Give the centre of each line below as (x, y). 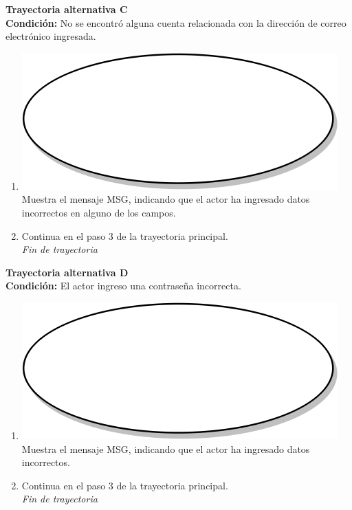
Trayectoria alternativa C (67, 9)
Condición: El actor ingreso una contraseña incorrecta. (123, 286)
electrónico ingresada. (51, 36)
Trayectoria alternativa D (67, 272)
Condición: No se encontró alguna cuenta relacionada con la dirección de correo (176, 22)
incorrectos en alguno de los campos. (99, 212)
